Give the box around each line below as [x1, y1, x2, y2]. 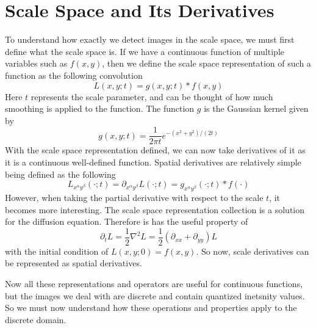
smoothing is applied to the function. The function [5, 102, 195, 115]
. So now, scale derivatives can [196, 244, 309, 257]
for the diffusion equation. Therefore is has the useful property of [5, 215, 248, 228]
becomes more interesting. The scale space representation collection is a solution [5, 203, 305, 216]
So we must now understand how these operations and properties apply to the [5, 301, 297, 314]
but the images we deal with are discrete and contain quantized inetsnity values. [5, 289, 305, 302]
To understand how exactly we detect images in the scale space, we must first [5, 33, 295, 46]
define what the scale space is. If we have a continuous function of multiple [5, 45, 284, 57]
